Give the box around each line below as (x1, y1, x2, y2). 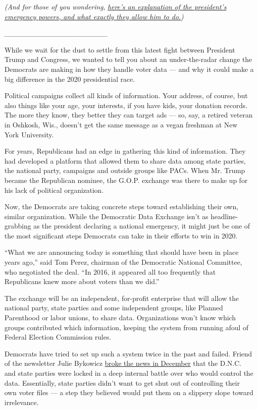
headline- (210, 211, 238, 221)
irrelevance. (4, 397, 39, 407)
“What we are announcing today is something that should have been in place (4, 247, 239, 257)
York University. (4, 129, 54, 139)
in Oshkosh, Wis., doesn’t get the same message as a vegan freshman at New (4, 119, 238, 129)
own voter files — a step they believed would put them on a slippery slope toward (4, 387, 254, 398)
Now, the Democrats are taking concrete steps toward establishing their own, (4, 201, 239, 212)
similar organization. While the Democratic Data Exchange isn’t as (4, 211, 208, 221)
